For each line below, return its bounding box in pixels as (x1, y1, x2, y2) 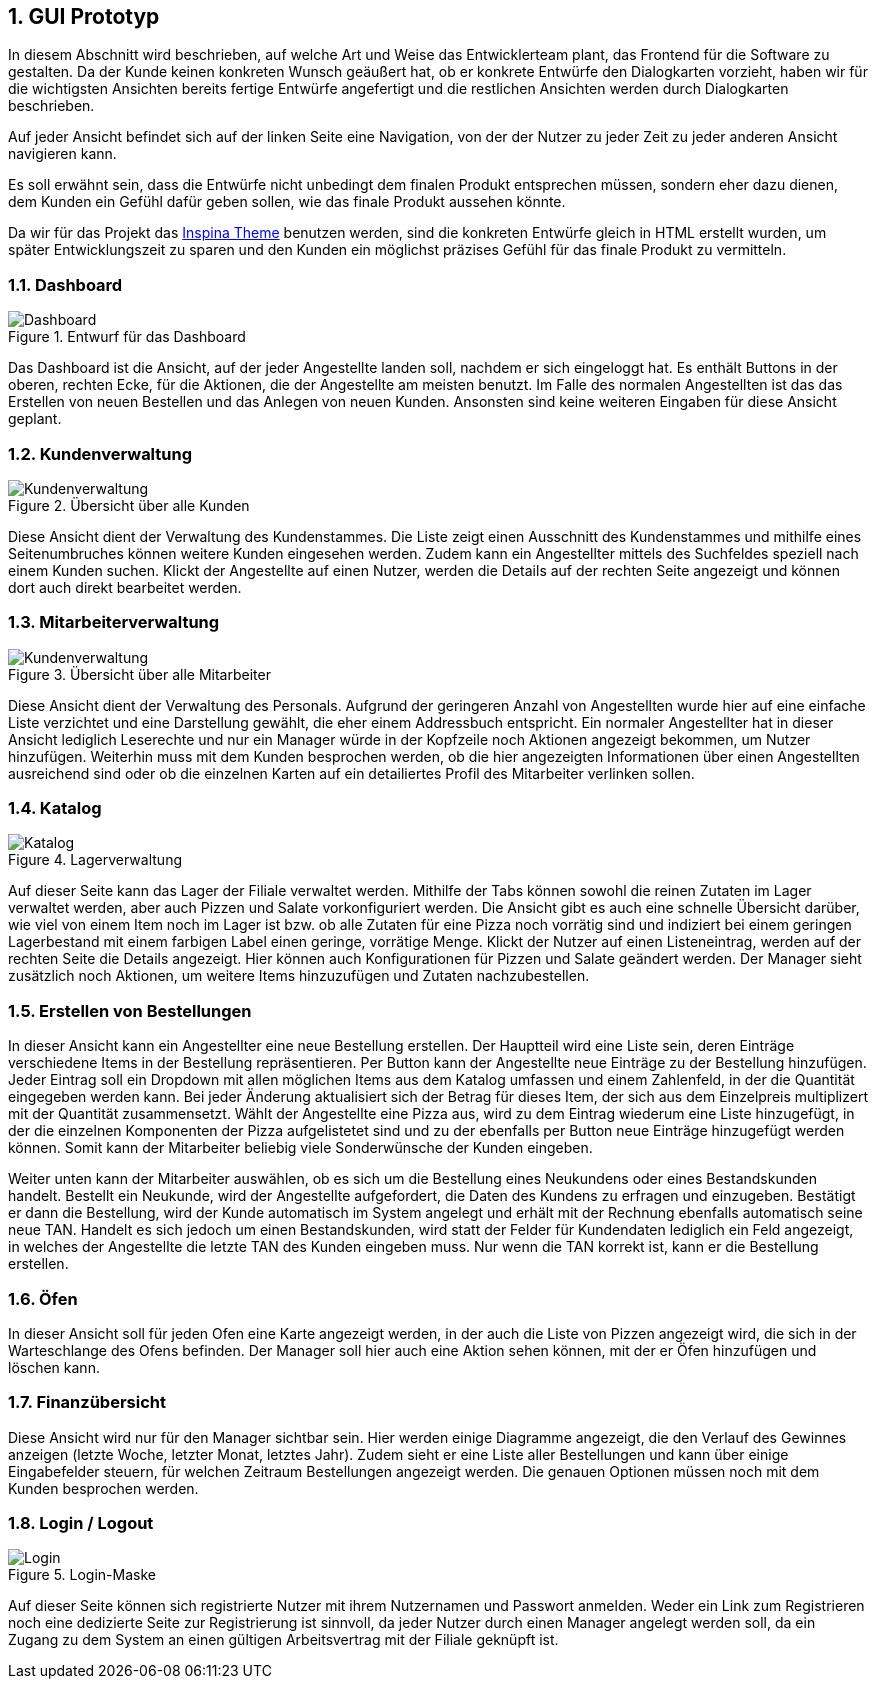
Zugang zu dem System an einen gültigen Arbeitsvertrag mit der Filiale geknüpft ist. (8, 1631, 559, 1649)
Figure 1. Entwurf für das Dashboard (8, 328, 246, 346)
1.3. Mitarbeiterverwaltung (8, 612, 220, 633)
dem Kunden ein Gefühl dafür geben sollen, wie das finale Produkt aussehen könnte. (8, 193, 566, 211)
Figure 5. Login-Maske (8, 1566, 156, 1584)
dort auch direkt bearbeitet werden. (8, 578, 242, 596)
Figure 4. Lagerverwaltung (8, 851, 182, 869)
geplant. (8, 410, 62, 428)
